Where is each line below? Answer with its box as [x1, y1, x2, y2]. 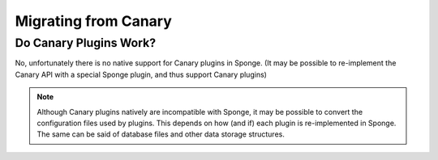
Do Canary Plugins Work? [15, 36, 157, 50]
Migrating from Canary [15, 12, 172, 30]
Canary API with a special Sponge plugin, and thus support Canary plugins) [15, 69, 268, 79]
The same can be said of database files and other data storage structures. [36, 129, 286, 139]
